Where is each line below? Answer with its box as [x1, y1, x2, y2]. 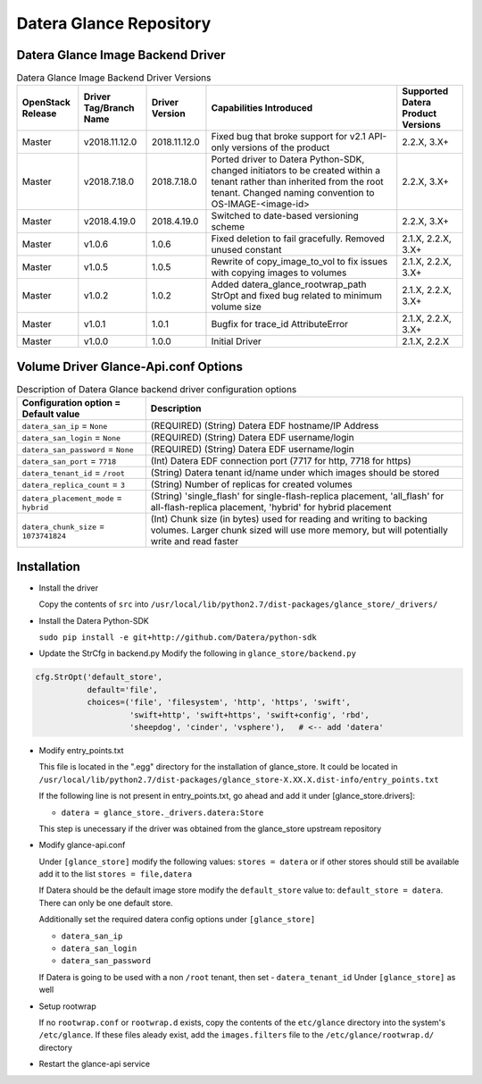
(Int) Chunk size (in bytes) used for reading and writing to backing [150, 513, 428, 525]
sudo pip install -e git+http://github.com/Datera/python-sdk [38, 633, 317, 643]
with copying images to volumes [211, 266, 347, 279]
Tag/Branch [83, 102, 135, 114]
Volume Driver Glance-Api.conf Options [16, 358, 243, 374]
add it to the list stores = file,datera [38, 869, 192, 879]
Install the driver [38, 582, 99, 593]
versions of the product [231, 141, 330, 154]
